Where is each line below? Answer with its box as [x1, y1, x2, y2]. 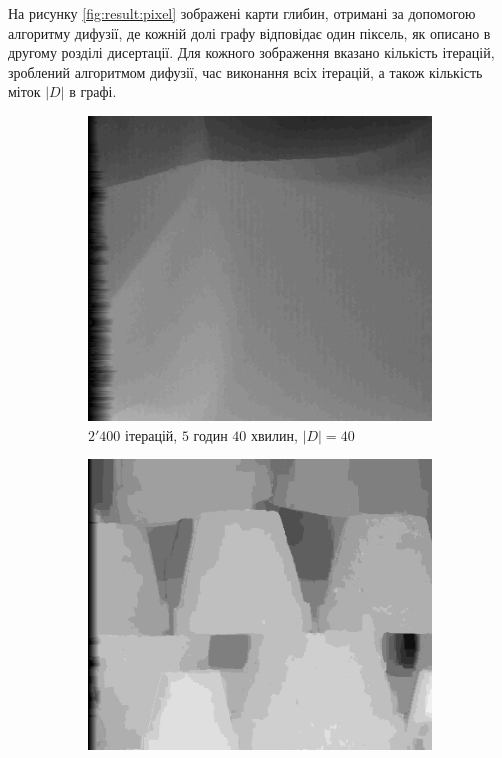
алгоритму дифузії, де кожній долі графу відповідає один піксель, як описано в [8, 22, 491, 43]
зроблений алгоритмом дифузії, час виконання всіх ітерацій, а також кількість [8, 61, 483, 82]
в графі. [69, 81, 117, 102]
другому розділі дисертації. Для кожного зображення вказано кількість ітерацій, [8, 42, 495, 63]
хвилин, [250, 424, 298, 445]
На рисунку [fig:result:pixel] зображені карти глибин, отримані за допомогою [8, 3, 476, 23]
